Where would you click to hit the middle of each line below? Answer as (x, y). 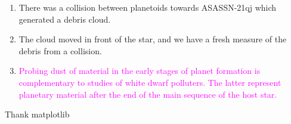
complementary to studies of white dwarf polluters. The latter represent (150, 82)
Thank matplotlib (37, 114)
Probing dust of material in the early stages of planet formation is (140, 71)
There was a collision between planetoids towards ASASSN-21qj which (148, 7)
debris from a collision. (60, 50)
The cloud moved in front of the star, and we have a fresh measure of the (153, 39)
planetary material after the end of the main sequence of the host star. (148, 94)
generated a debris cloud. (65, 19)
